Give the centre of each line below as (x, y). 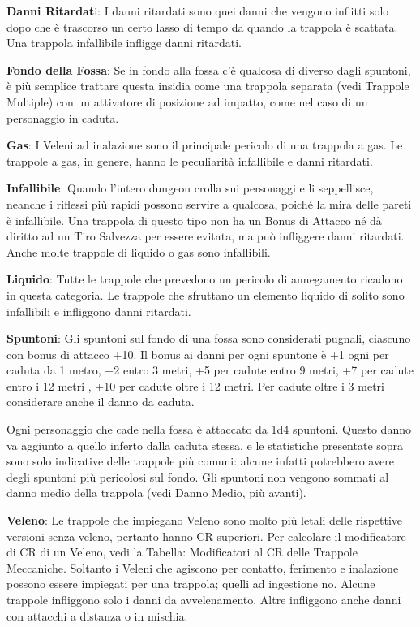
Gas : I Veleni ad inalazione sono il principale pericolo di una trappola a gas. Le (205, 145)
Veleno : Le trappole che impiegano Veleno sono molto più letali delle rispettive (205, 520)
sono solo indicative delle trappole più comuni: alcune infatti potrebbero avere (200, 461)
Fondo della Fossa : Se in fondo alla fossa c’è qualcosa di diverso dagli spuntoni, (209, 69)
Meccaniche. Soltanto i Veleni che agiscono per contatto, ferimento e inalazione (203, 567)
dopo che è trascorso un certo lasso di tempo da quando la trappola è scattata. (202, 26)
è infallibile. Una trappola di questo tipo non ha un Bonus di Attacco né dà (194, 220)
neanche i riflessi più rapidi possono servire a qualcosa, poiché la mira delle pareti (209, 203)
